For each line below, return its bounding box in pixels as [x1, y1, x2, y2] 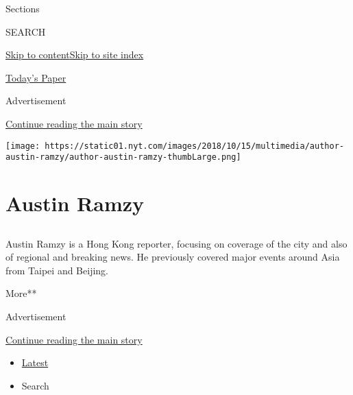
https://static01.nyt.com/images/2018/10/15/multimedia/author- [45, 141, 344, 151]
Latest [21, 355, 49, 370]
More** [5, 286, 37, 300]
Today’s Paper [5, 70, 66, 84]
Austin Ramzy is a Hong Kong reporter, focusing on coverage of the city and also [5, 236, 348, 250]
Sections [5, 1, 40, 15]
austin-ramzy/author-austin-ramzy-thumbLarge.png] [5, 152, 241, 163]
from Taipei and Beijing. [5, 263, 108, 277]
